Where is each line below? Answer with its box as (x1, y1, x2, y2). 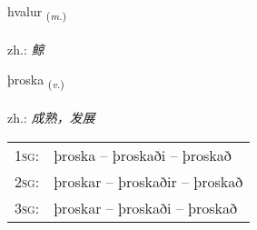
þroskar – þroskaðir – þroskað (54, 170, 243, 192)
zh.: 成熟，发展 (7, 108, 95, 127)
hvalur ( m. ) (7, 2, 67, 23)
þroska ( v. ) (7, 70, 64, 92)
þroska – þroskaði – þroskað (54, 144, 232, 165)
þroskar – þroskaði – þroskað (54, 196, 238, 218)
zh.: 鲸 (7, 39, 44, 58)
